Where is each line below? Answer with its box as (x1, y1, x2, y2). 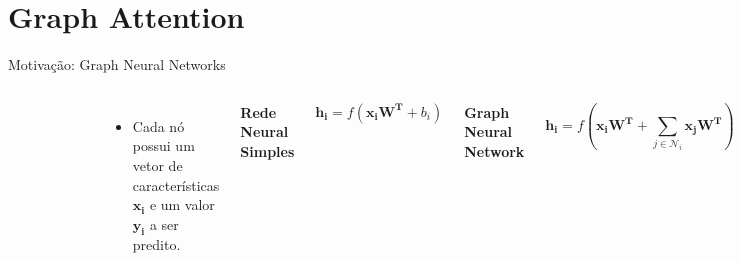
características (132, 174, 220, 195)
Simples (240, 140, 295, 161)
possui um (132, 135, 195, 156)
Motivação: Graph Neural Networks (8, 54, 226, 75)
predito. (132, 234, 181, 255)
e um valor (149, 194, 215, 215)
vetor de (132, 154, 183, 175)
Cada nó (132, 115, 185, 136)
